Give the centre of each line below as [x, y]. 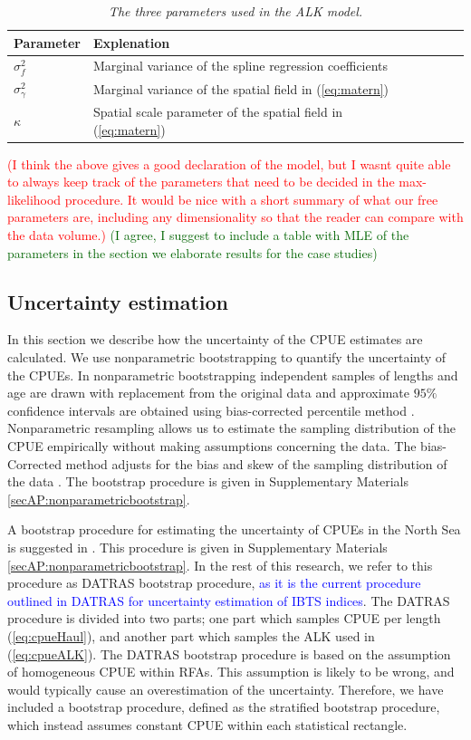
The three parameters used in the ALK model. [235, 11]
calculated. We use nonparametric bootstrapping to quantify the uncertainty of [227, 357]
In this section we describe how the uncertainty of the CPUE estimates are [215, 339]
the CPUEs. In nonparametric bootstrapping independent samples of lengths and [233, 375]
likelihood [34, 199]
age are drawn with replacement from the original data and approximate [208, 393]
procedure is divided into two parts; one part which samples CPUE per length [224, 618]
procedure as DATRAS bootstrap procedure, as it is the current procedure [214, 583]
